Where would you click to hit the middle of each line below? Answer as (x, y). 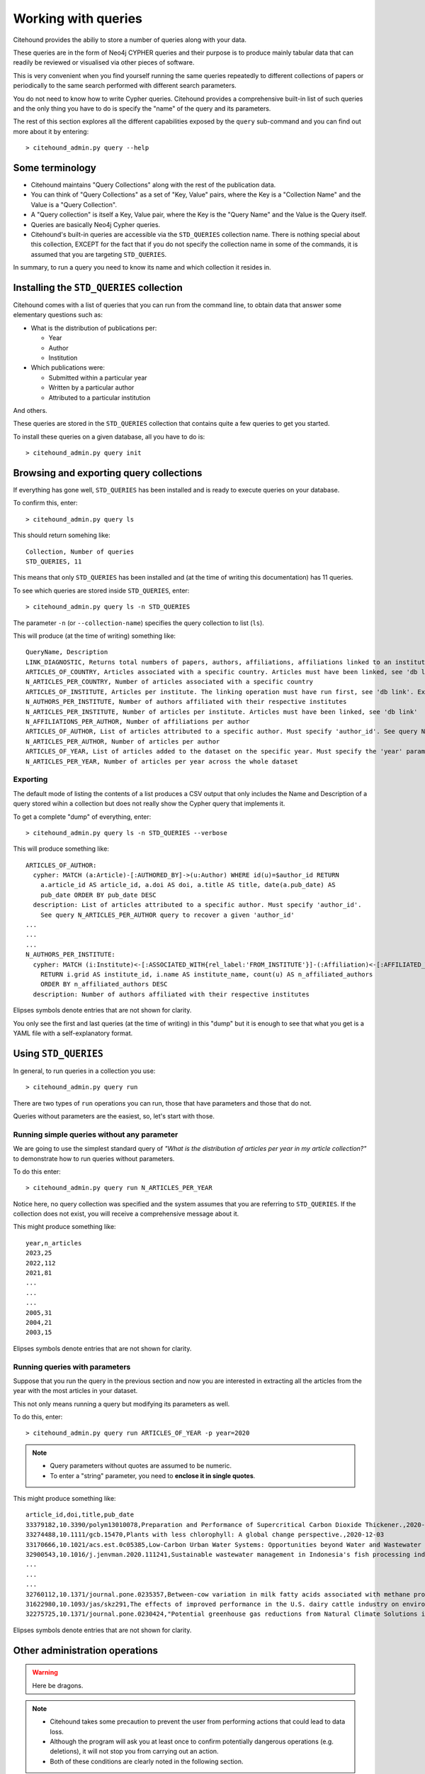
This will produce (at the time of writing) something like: (95, 636)
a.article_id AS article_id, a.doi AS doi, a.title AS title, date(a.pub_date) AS (188, 885)
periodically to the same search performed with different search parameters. (125, 86)
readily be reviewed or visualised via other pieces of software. (104, 62)
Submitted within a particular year (98, 378)
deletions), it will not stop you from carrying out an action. (134, 1751)
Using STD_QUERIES (58, 1053)
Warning (45, 1673)
